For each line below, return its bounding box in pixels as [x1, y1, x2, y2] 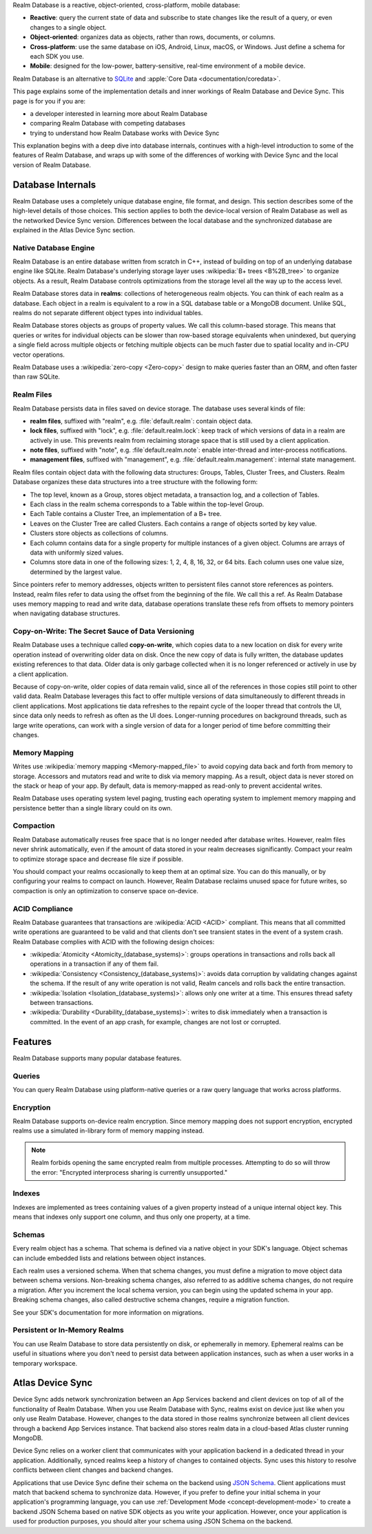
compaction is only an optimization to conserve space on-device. [12, 886, 199, 895]
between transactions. [30, 999, 94, 1007]
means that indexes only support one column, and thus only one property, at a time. [12, 1213, 251, 1221]
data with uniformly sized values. [30, 548, 124, 557]
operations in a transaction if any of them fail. [30, 959, 159, 968]
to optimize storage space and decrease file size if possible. [12, 855, 184, 863]
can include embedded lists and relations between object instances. [12, 1254, 206, 1262]
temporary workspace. [12, 1359, 78, 1367]
